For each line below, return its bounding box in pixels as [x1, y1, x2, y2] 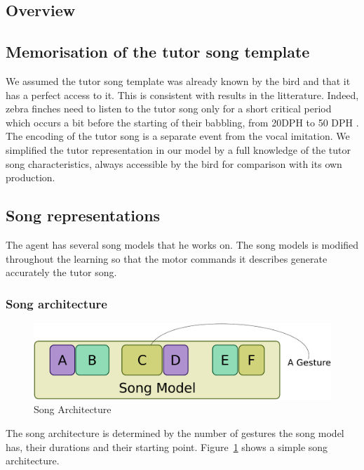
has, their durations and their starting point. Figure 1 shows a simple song [6, 439, 328, 454]
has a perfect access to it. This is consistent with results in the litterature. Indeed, [6, 87, 359, 102]
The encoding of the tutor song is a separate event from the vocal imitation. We [6, 129, 350, 143]
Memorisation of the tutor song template [6, 41, 310, 63]
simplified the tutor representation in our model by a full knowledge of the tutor [6, 142, 351, 157]
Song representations [6, 204, 161, 226]
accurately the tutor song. [6, 265, 117, 280]
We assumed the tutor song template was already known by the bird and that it [6, 73, 351, 88]
